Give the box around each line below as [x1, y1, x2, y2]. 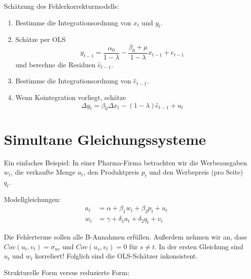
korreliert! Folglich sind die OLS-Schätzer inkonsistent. [35, 251, 198, 261]
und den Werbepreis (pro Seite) [149, 167, 243, 177]
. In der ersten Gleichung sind [154, 241, 243, 251]
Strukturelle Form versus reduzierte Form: [4, 267, 129, 277]
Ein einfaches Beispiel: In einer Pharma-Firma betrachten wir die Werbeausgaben [4, 157, 247, 167]
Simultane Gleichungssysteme [4, 129, 206, 149]
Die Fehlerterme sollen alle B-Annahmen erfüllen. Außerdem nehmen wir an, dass [4, 231, 247, 241]
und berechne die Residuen [15, 59, 96, 69]
